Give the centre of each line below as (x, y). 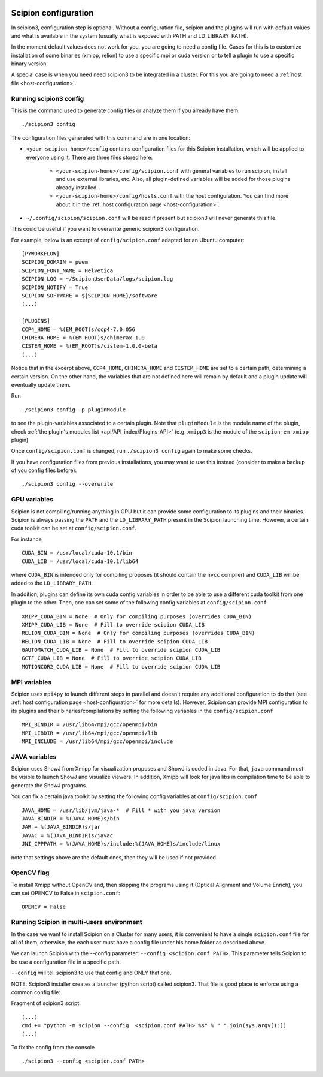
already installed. (77, 187)
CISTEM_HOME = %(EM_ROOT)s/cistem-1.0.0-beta (90, 346)
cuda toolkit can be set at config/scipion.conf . (74, 528)
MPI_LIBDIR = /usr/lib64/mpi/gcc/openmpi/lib (90, 733)
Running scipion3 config (48, 98)
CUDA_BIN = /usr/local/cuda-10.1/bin (77, 553)
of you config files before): (44, 470)
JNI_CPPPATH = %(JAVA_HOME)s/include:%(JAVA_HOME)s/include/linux (121, 844)
